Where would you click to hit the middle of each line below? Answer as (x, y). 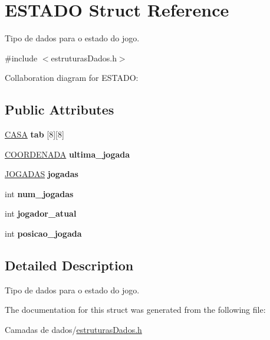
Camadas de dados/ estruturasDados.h (73, 330)
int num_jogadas (39, 193)
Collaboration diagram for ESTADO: (72, 78)
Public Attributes (60, 109)
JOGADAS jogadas (42, 174)
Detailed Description (69, 265)
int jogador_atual (41, 213)
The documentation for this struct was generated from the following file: (135, 310)
